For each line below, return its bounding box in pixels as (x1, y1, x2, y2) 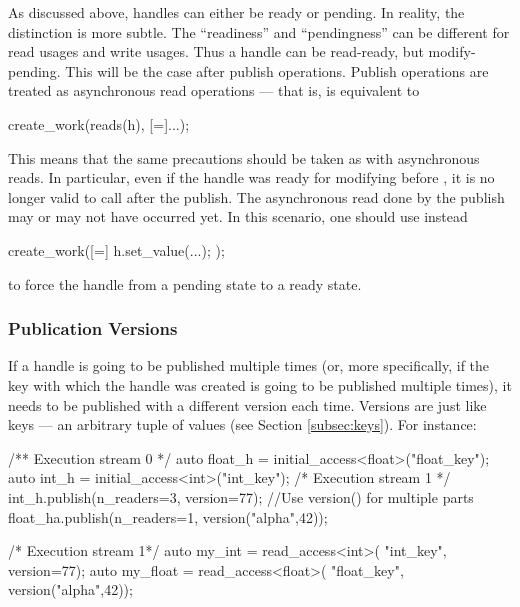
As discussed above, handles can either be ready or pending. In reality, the (8, 2, 465, 22)
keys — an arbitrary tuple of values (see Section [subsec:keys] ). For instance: (8, 414, 477, 435)
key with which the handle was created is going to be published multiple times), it (8, 374, 512, 395)
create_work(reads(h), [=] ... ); (8, 113, 190, 134)
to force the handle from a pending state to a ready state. (8, 273, 362, 294)
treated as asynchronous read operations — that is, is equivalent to (8, 80, 420, 101)
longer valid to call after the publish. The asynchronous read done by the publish (8, 186, 505, 207)
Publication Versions (8, 316, 178, 341)
